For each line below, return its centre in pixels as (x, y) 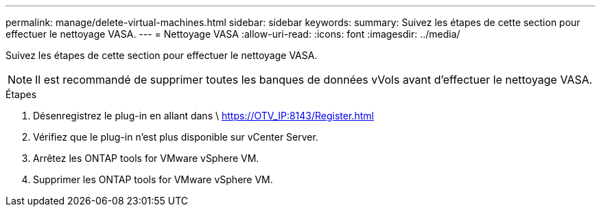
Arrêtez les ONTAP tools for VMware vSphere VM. (146, 158)
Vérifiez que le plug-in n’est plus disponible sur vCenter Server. (176, 137)
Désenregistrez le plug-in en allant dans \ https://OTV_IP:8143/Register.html (203, 116)
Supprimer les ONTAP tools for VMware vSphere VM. (153, 179)
